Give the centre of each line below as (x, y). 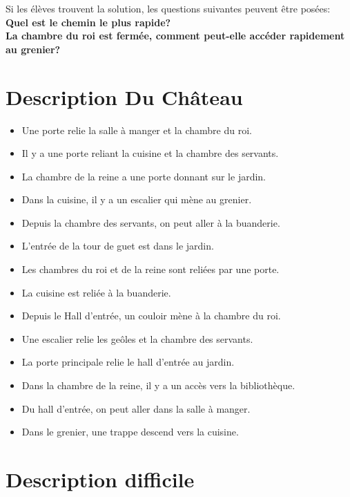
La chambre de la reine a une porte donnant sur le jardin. (144, 176)
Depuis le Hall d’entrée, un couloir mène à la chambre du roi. (151, 316)
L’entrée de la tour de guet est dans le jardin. (118, 246)
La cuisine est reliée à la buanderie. (96, 292)
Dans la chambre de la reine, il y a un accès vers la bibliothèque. (158, 385)
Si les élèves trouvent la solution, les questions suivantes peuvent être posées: (168, 8)
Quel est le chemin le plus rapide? (88, 22)
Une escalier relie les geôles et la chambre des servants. (137, 338)
